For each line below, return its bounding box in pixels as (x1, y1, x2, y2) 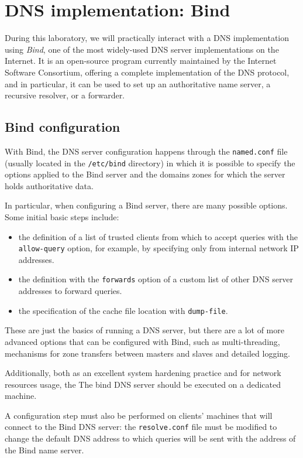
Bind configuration (5, 118, 120, 136)
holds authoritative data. (5, 179, 94, 192)
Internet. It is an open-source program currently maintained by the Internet (5, 54, 277, 67)
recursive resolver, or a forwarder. (5, 89, 125, 101)
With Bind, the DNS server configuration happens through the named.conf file (5, 145, 288, 157)
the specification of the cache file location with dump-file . (18, 304, 228, 316)
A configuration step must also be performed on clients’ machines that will (5, 409, 273, 421)
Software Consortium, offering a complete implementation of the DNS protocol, (5, 66, 290, 78)
